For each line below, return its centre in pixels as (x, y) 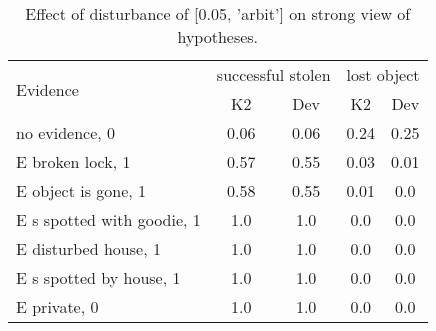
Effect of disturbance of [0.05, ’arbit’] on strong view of (218, 13)
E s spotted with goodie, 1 (108, 219)
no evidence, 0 (66, 132)
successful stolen (273, 74)
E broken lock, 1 (73, 161)
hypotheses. (218, 36)
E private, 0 (57, 306)
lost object (383, 74)
